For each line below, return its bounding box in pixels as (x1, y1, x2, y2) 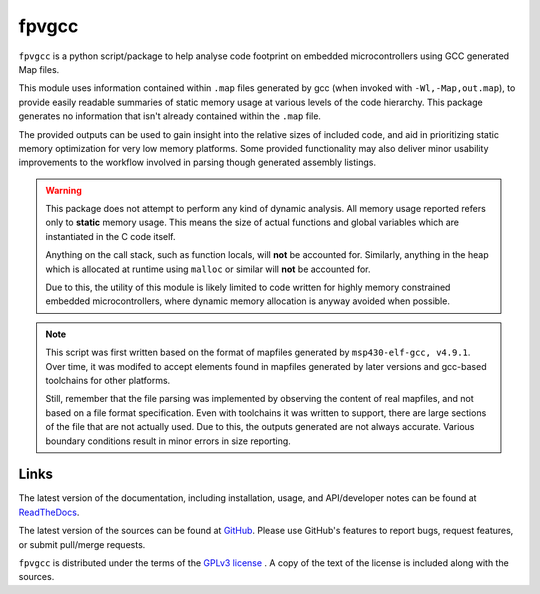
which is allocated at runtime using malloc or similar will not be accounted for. (45, 263, 371, 275)
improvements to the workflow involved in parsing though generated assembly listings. (18, 156, 377, 169)
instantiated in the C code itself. (45, 230, 176, 242)
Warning (45, 184, 82, 196)
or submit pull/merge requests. (18, 538, 146, 550)
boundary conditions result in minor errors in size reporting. (45, 435, 292, 447)
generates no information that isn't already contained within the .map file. (18, 110, 322, 122)
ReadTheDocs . (18, 506, 80, 518)
